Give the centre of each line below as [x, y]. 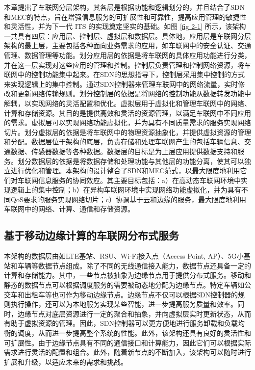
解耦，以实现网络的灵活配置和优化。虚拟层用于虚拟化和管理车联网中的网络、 [127, 103]
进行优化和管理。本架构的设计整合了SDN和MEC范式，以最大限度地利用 [125, 171]
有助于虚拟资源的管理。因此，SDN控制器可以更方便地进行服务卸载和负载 [121, 323]
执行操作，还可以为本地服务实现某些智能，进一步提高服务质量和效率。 [124, 304]
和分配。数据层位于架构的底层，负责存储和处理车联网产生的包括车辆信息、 [124, 142]
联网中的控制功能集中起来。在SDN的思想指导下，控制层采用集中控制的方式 [124, 74]
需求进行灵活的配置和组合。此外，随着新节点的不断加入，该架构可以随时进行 [127, 352]
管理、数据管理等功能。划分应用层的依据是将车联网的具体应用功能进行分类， [127, 55]
